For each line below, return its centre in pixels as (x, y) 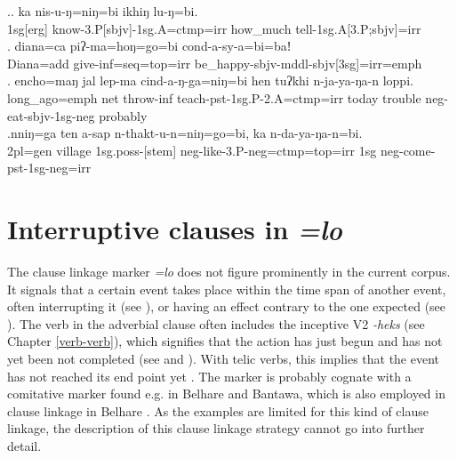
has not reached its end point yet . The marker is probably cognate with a (209, 376)
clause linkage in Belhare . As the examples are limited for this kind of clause (218, 410)
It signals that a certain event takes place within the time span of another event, (227, 289)
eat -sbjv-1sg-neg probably (77, 115)
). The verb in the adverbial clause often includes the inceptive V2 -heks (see (216, 323)
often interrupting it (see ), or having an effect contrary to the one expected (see (227, 306)
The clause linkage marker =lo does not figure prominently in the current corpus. (229, 272)
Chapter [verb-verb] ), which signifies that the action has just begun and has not (225, 341)
